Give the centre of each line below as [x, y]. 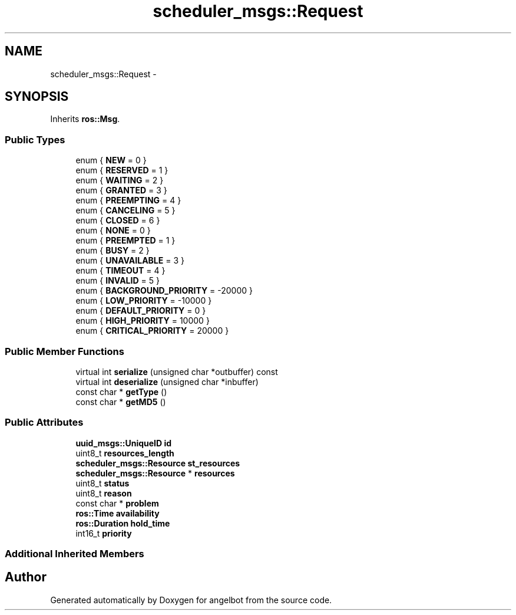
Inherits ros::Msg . [85, 119]
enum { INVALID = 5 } [118, 281]
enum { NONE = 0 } [113, 231]
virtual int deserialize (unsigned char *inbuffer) [167, 382]
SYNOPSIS [37, 97]
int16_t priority [104, 533]
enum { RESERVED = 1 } [122, 170]
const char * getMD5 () [121, 402]
